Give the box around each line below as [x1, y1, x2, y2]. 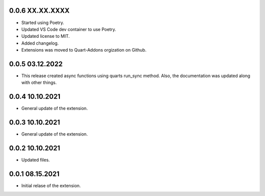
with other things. [21, 80, 57, 85]
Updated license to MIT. [21, 33, 70, 39]
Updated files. [21, 157, 50, 163]
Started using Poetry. [21, 20, 64, 26]
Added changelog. [21, 40, 59, 46]
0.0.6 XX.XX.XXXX [9, 6, 70, 15]
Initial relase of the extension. [21, 183, 81, 189]
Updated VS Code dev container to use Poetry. [21, 26, 116, 32]
